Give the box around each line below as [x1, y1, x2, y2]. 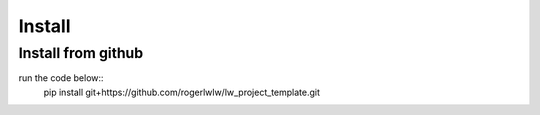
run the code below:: [18, 72, 104, 84]
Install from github [18, 44, 144, 62]
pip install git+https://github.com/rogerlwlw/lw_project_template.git [43, 86, 320, 98]
